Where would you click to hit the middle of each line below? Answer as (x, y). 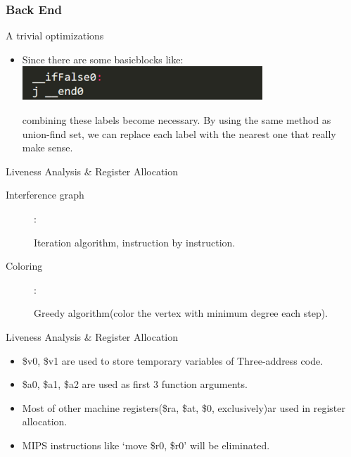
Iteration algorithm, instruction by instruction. (135, 242)
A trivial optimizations (55, 36)
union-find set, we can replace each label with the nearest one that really (179, 133)
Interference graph (45, 195)
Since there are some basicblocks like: (103, 59)
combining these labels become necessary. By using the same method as (177, 120)
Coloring (24, 266)
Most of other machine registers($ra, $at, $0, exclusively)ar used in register (184, 407)
